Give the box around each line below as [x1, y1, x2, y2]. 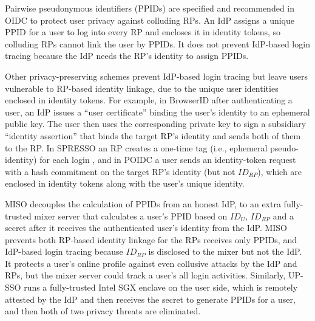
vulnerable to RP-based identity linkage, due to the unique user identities [5, 81, 279, 94]
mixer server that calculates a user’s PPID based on [34, 209, 228, 222]
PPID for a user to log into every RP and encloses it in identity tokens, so [5, 26, 281, 38]
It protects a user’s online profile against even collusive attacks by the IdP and [5, 257, 297, 269]
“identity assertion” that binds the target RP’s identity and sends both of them [5, 129, 301, 142]
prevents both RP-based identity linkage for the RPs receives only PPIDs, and [5, 233, 297, 246]
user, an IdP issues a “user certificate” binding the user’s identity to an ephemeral [5, 105, 310, 118]
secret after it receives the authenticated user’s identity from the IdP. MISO [5, 221, 288, 234]
